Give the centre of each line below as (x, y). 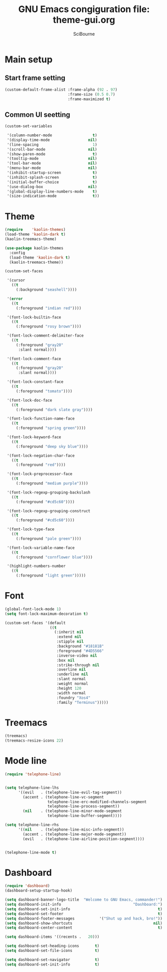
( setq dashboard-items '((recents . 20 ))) (52, 937)
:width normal (71, 693)
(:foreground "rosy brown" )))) (49, 327)
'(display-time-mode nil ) (52, 140)
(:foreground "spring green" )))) (51, 428)
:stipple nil (70, 642)
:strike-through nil (78, 665)
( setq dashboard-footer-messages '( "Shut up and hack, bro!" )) (84, 918)
